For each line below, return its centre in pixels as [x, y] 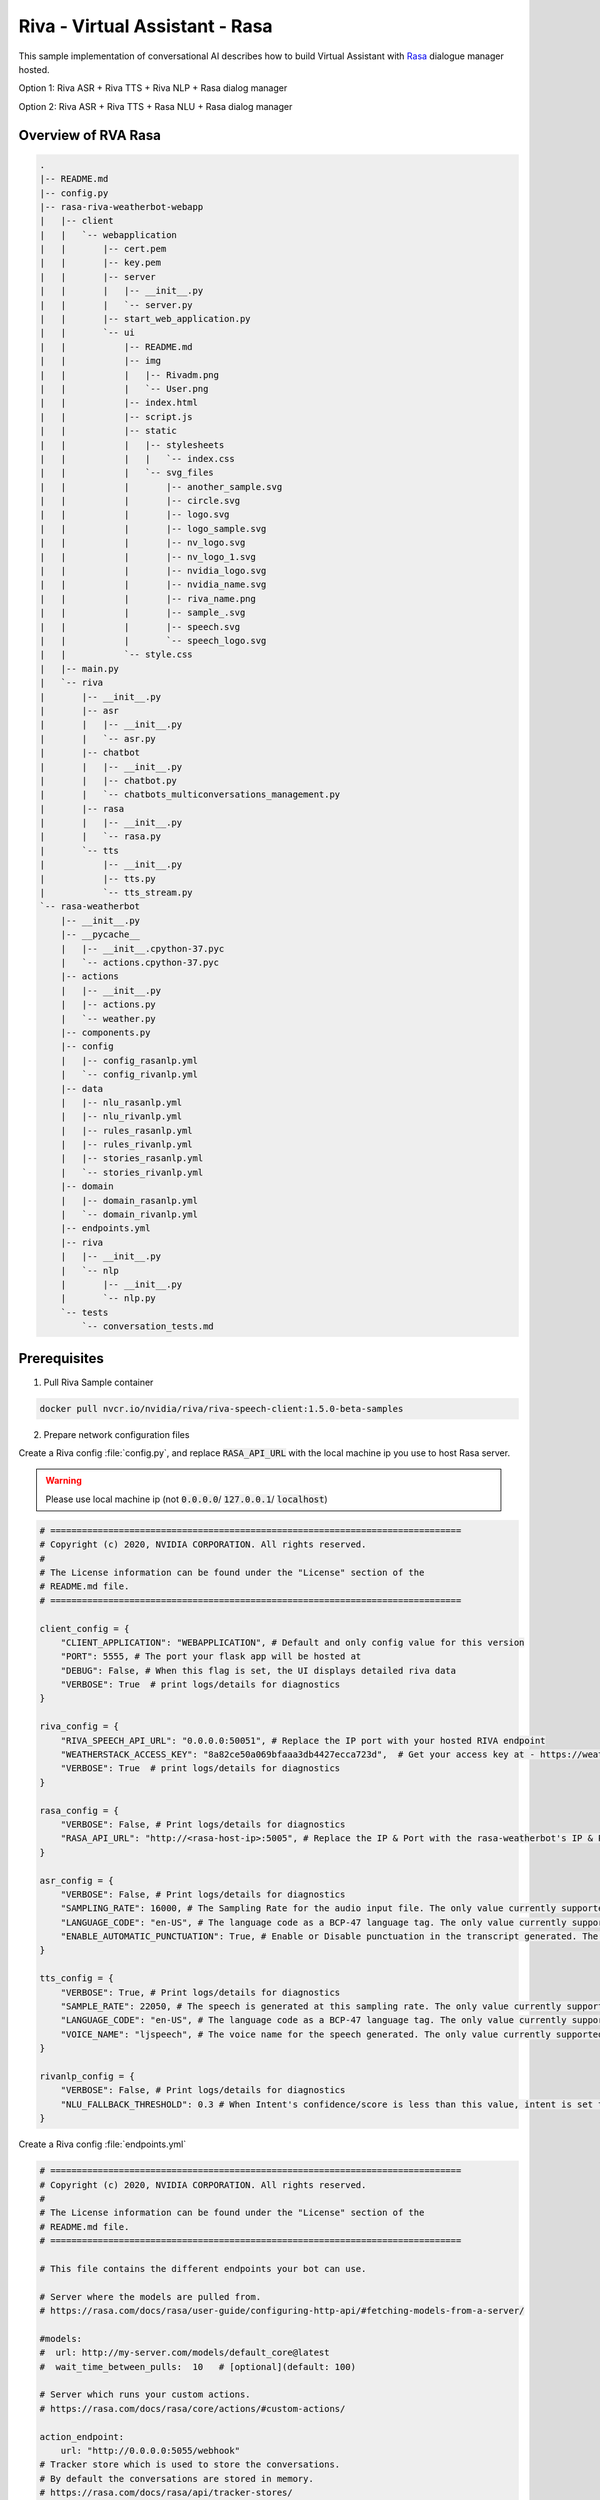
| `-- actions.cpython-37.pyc [140, 962]
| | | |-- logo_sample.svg [153, 528]
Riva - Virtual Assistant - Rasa [146, 26]
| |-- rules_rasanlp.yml [127, 1130]
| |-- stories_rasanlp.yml [132, 1158]
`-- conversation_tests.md [147, 1326]
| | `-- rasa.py [100, 836]
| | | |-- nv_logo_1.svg [148, 556]
